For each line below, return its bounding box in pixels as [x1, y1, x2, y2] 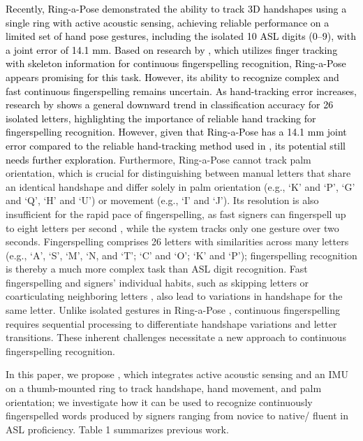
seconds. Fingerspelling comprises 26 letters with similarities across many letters [6, 234, 349, 249]
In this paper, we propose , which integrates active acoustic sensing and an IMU [6, 367, 348, 382]
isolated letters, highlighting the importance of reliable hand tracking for [6, 110, 316, 125]
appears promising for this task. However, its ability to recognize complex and [6, 69, 339, 84]
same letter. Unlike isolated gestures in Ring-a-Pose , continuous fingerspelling [6, 303, 340, 317]
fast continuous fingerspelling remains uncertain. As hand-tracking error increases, [6, 83, 357, 98]
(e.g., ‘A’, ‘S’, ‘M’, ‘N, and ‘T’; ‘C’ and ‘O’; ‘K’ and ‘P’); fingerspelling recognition [6, 247, 357, 262]
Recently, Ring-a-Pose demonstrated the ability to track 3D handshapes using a [6, 1, 347, 15]
